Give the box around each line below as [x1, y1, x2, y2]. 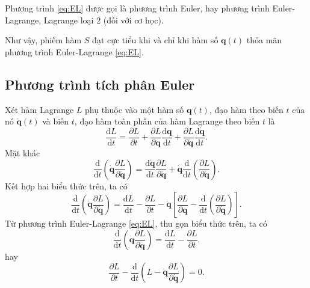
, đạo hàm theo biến [209, 103, 284, 115]
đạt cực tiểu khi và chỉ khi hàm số [92, 34, 219, 46]
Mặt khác [5, 147, 40, 159]
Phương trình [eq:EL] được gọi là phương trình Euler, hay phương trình [5, 2, 270, 14]
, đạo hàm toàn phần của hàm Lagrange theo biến [74, 115, 260, 127]
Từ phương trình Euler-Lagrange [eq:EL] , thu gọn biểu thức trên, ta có [5, 217, 267, 230]
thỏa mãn [246, 34, 282, 46]
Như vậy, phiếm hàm [5, 34, 82, 46]
